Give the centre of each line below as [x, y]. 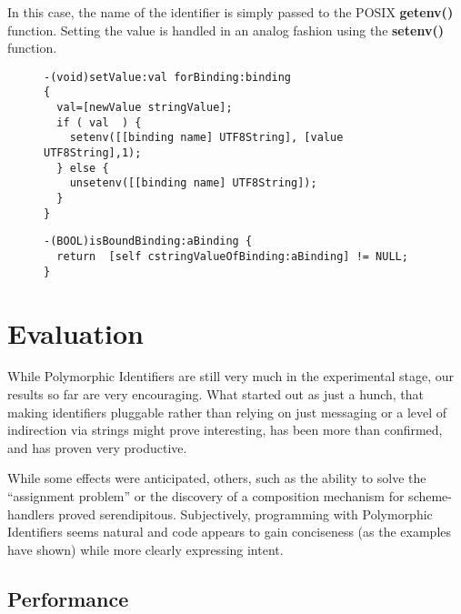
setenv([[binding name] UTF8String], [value [206, 138]
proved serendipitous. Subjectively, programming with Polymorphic [246, 513]
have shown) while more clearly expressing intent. [145, 549]
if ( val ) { [99, 122]
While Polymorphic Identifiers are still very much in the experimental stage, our [231, 376]
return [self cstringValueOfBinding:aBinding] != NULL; [232, 257]
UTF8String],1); [93, 153]
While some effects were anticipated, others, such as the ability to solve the [217, 478]
